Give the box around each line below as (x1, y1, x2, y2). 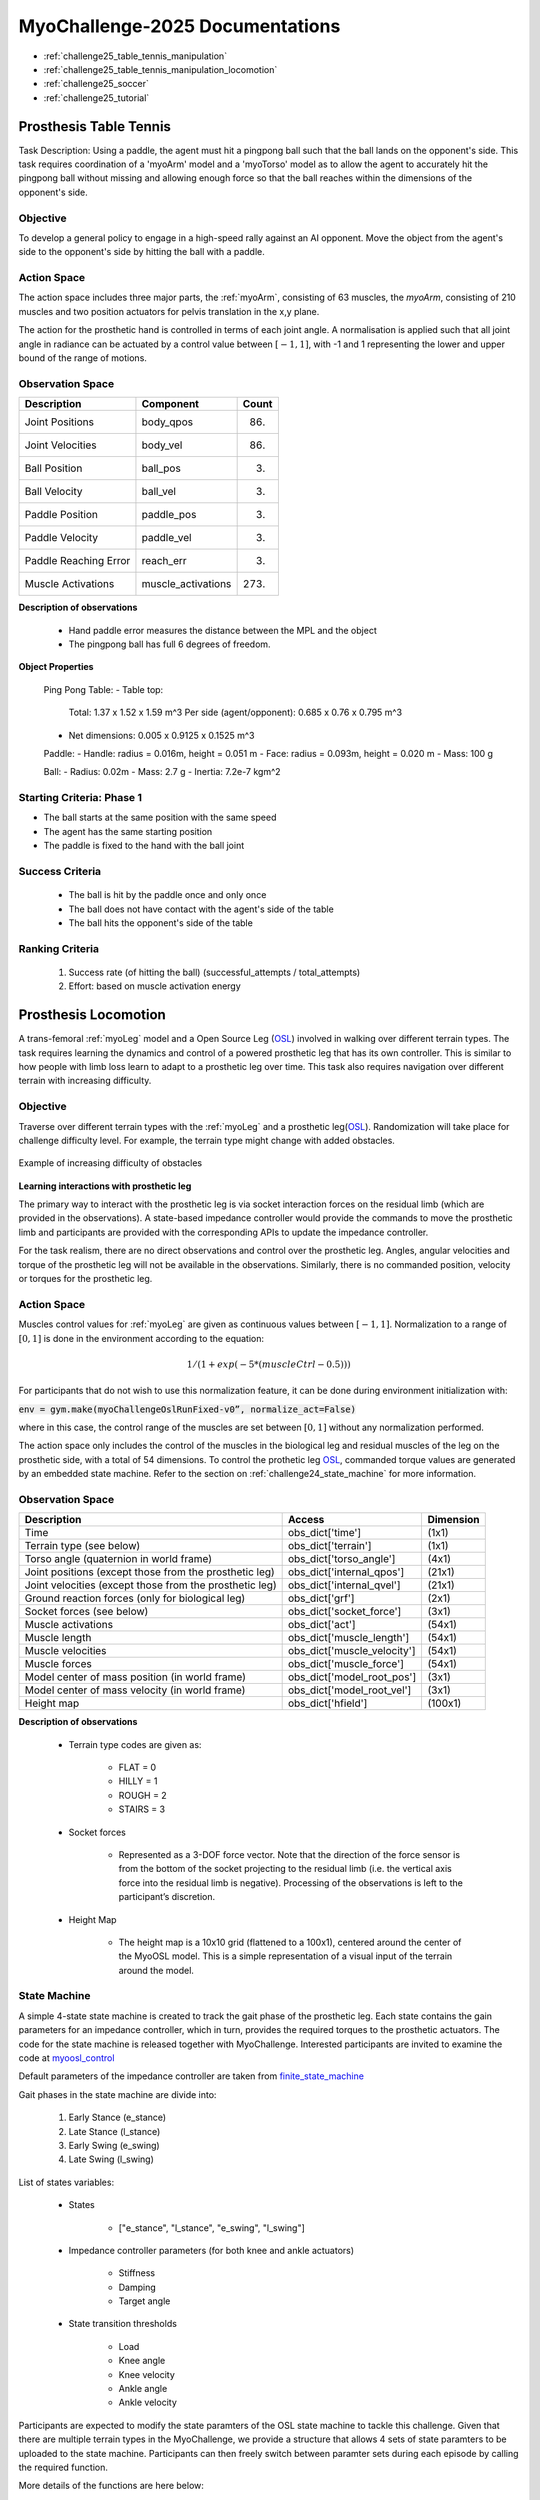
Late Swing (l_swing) (68, 2153, 155, 2165)
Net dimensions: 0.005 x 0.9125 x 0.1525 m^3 (68, 729, 255, 741)
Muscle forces (24, 1657, 92, 1671)
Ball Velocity (24, 485, 84, 499)
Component (141, 397, 200, 411)
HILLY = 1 (118, 1775, 158, 1787)
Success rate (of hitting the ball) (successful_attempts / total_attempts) (68, 966, 361, 978)
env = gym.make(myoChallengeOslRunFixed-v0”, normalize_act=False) (18, 1403, 357, 1415)
